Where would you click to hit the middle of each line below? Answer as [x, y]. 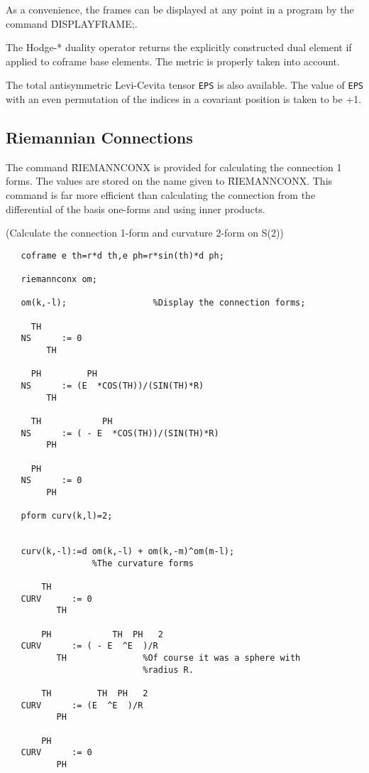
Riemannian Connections [99, 137]
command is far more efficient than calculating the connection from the [161, 195]
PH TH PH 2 [102, 634]
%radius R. [168, 670]
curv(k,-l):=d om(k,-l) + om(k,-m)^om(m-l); [128, 552]
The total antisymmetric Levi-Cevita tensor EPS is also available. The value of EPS [184, 85]
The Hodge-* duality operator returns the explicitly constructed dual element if [179, 47]
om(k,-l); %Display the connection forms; [163, 303]
